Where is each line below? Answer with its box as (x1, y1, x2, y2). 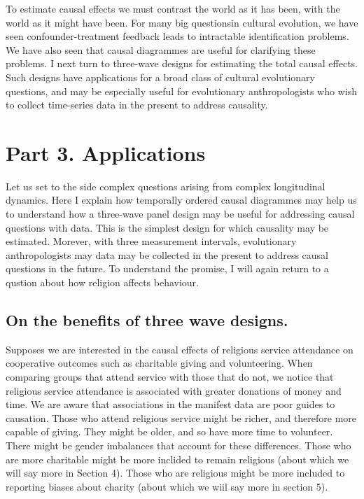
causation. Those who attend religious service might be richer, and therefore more (6, 410, 357, 425)
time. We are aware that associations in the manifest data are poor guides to (6, 397, 335, 412)
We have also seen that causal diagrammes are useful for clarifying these (6, 42, 316, 57)
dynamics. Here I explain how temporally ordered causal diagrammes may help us (6, 192, 357, 207)
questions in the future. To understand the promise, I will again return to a (6, 261, 329, 276)
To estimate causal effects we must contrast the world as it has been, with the (6, 1, 340, 15)
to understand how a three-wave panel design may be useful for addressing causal (6, 206, 355, 221)
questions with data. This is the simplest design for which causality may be (6, 220, 329, 234)
